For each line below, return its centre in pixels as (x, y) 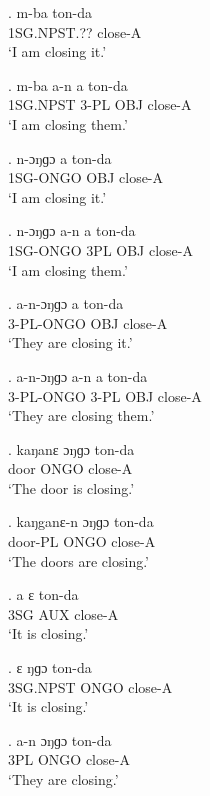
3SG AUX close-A (63, 613)
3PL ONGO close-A (69, 759)
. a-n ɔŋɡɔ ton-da (60, 739)
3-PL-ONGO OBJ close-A (88, 322)
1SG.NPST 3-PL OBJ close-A (100, 104)
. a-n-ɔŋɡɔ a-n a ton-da (78, 375)
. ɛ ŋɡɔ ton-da (50, 667)
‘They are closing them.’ (81, 415)
